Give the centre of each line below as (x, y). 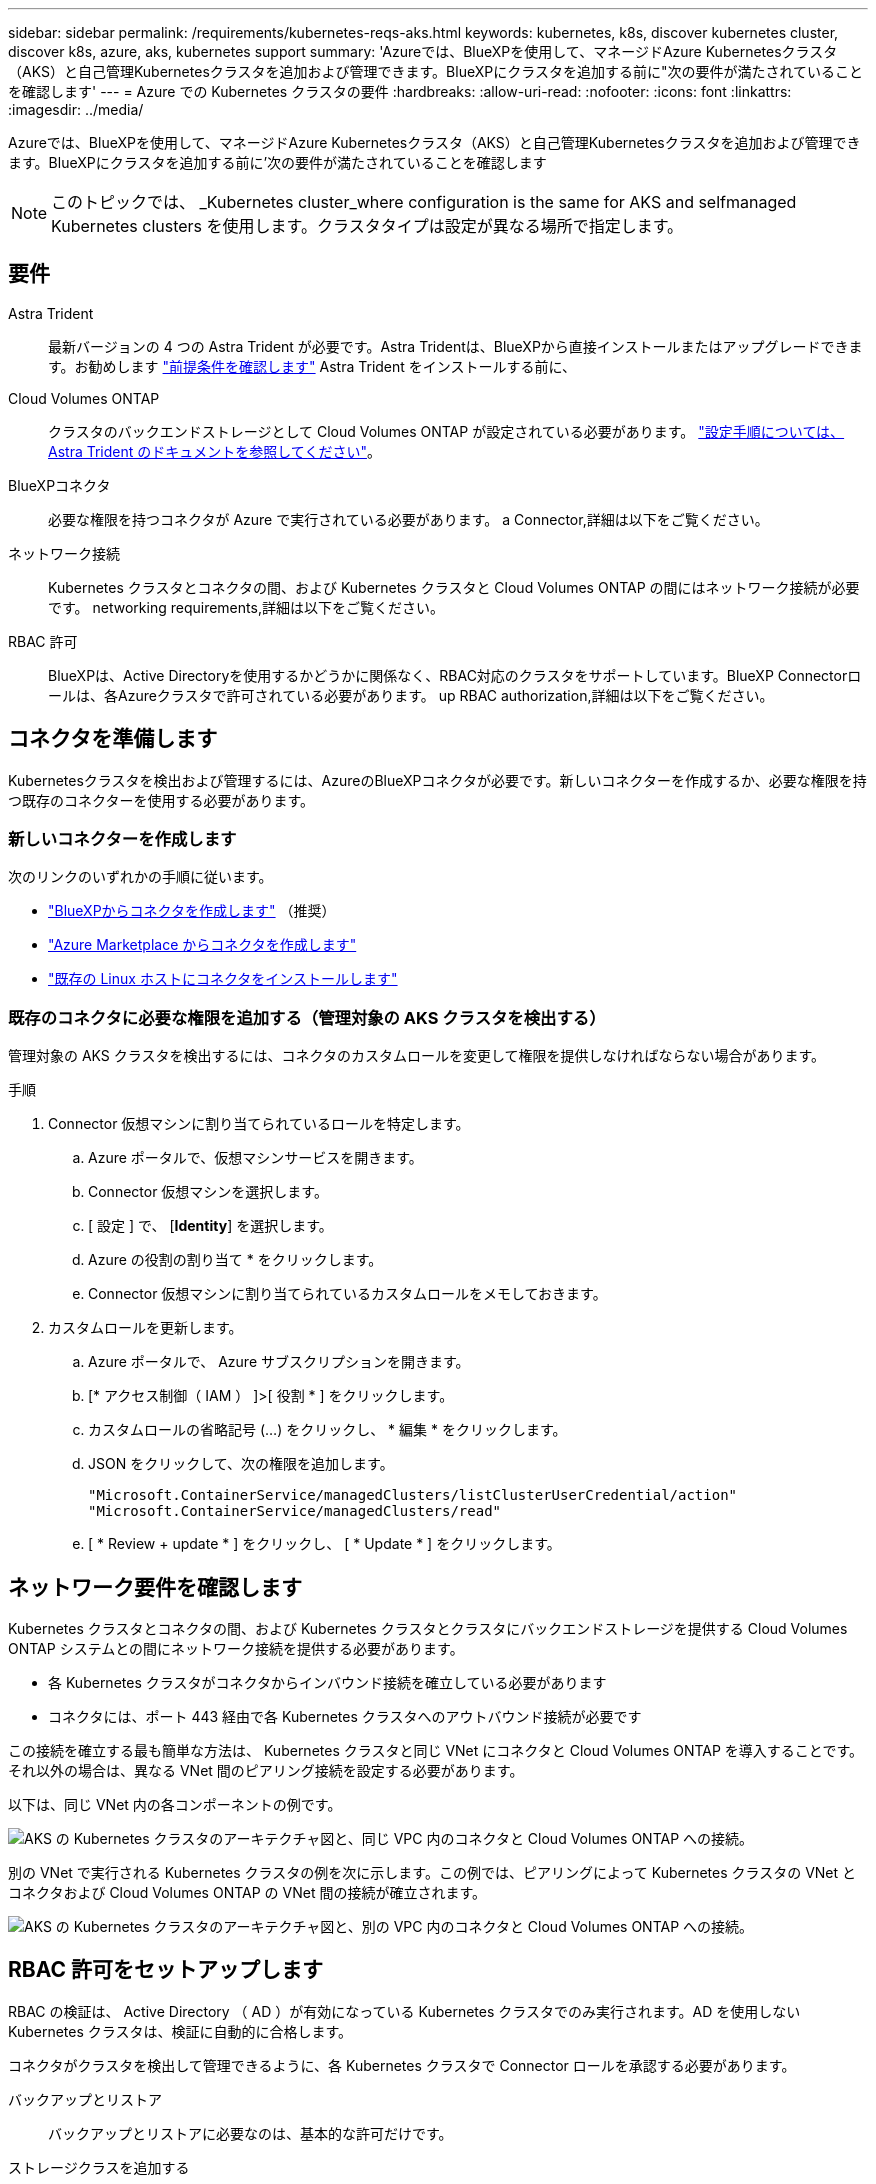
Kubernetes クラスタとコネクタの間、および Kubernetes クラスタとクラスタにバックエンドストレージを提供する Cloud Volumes (428, 1629)
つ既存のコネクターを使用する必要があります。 (161, 800)
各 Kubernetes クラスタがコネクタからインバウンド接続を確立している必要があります (327, 1683)
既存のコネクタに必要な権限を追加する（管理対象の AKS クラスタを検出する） (307, 1017)
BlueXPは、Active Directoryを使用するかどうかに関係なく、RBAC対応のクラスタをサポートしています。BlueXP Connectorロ (455, 675)
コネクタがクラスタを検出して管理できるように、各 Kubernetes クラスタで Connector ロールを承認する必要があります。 (402, 2065)
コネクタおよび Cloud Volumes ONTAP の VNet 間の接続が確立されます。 (247, 1893)
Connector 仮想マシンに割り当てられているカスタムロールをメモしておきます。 (347, 1294)
